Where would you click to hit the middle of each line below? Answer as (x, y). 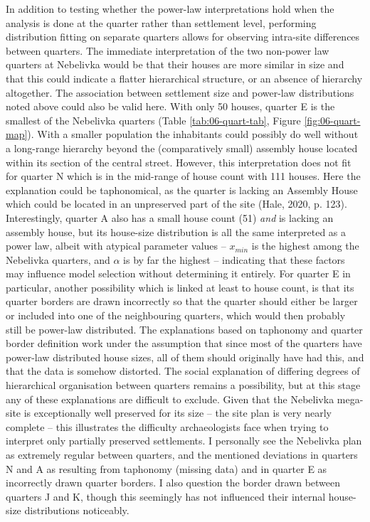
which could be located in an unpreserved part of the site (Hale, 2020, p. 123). (176, 204)
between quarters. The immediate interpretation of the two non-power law (168, 50)
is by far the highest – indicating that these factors (234, 259)
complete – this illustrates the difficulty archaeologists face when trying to (167, 426)
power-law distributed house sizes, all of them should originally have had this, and (185, 357)
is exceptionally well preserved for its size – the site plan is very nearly (178, 413)
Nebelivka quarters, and (58, 259)
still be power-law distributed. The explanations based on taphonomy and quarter (184, 329)
